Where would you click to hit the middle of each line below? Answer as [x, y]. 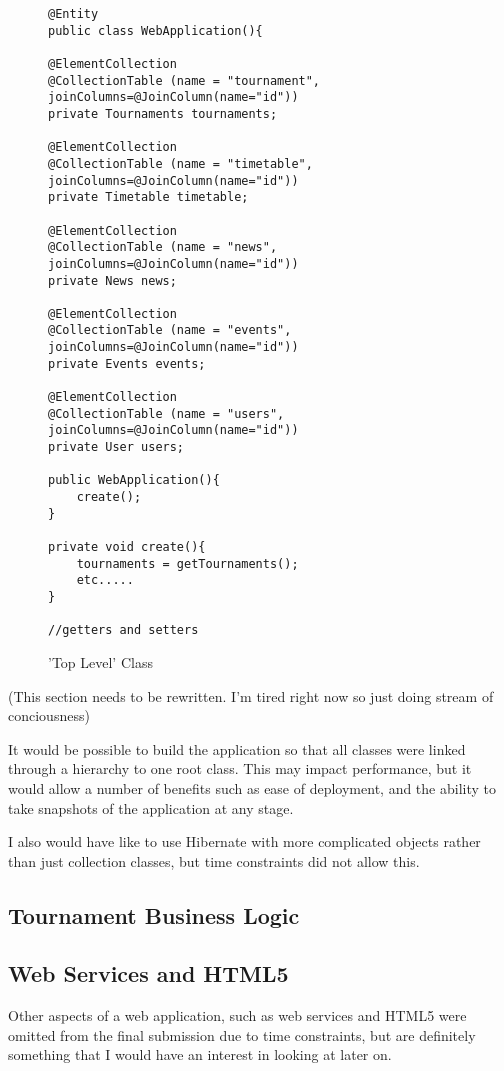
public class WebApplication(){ [155, 30]
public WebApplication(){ [134, 480]
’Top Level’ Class [100, 661]
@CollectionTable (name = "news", [163, 247]
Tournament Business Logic [154, 914]
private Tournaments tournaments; [163, 113]
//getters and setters [123, 630]
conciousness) [49, 715]
